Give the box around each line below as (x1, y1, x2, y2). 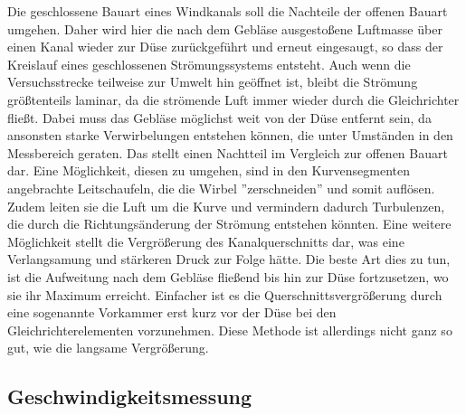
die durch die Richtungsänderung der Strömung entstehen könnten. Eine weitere (7, 214, 452, 233)
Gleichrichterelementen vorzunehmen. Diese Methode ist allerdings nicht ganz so (7, 320, 452, 339)
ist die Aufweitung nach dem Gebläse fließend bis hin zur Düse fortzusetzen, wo (7, 267, 449, 286)
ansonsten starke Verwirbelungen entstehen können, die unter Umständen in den (7, 126, 453, 145)
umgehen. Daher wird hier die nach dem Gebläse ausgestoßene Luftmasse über (7, 19, 442, 38)
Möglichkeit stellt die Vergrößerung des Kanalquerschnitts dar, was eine (7, 231, 404, 250)
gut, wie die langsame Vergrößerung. (7, 338, 209, 357)
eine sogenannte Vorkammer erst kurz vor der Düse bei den (7, 303, 337, 322)
